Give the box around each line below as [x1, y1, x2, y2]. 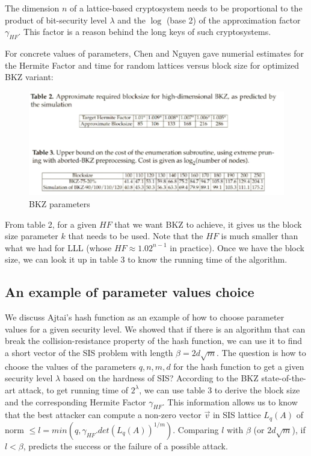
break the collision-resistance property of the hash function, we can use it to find [5, 334, 303, 347]
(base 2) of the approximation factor [166, 13, 301, 26]
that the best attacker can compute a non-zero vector [5, 408, 202, 421]
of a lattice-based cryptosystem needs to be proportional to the [70, 2, 303, 14]
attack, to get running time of [18, 383, 129, 396]
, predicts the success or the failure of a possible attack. [23, 439, 228, 452]
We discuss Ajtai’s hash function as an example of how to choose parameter [5, 311, 285, 323]
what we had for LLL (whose [5, 241, 112, 254]
